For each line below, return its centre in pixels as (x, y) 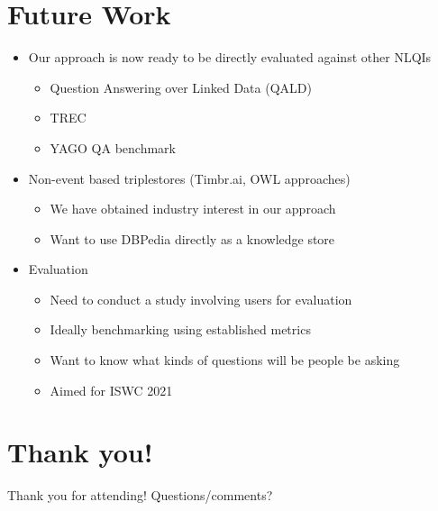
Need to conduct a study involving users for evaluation (201, 299)
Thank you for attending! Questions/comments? (140, 495)
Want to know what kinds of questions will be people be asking (225, 360)
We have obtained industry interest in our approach (193, 209)
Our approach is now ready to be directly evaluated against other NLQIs (230, 57)
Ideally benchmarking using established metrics (180, 329)
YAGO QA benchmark (113, 147)
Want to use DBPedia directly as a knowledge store (192, 238)
